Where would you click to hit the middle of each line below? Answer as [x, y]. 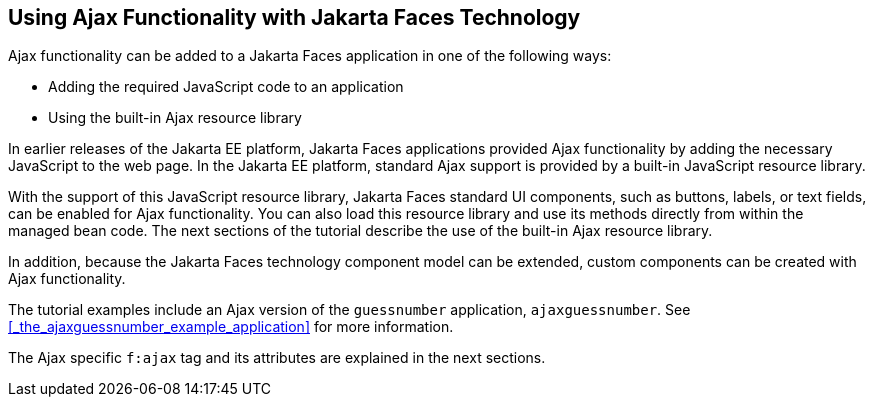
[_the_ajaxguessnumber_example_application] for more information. [231, 327]
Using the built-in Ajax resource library [175, 118]
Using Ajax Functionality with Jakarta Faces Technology [294, 17]
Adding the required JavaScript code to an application [226, 87]
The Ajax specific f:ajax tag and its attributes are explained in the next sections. [277, 358]
